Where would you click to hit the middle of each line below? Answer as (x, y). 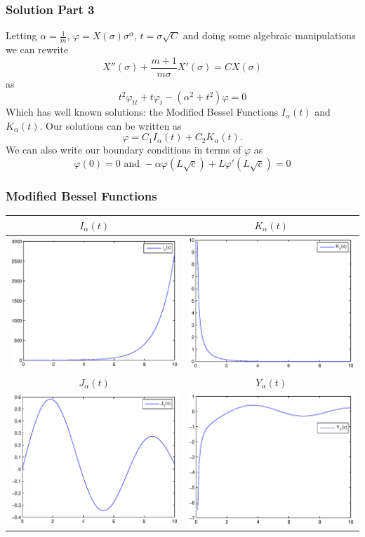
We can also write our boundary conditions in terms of (124, 150)
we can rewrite (37, 49)
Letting (21, 35)
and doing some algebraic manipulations (269, 35)
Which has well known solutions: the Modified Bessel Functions (142, 112)
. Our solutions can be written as (111, 125)
